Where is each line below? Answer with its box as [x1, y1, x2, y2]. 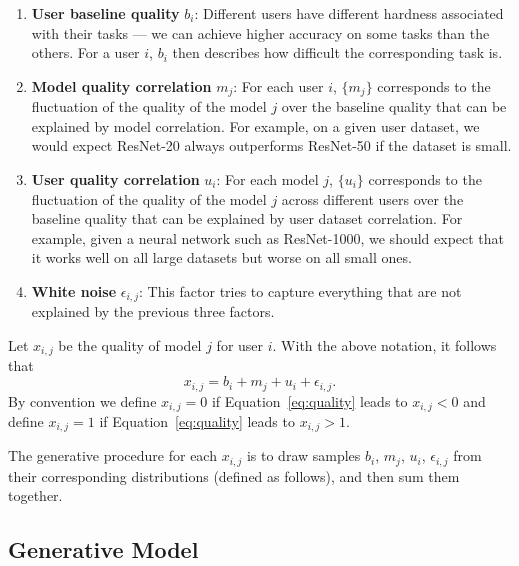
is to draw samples [246, 445, 361, 466]
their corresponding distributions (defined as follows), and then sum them [8, 465, 460, 486]
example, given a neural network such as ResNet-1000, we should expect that [31, 227, 505, 248]
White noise [31, 280, 117, 301]
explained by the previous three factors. [31, 301, 275, 322]
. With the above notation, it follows [272, 335, 497, 356]
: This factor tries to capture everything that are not [139, 280, 462, 301]
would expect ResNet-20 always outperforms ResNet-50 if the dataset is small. [31, 135, 512, 156]
